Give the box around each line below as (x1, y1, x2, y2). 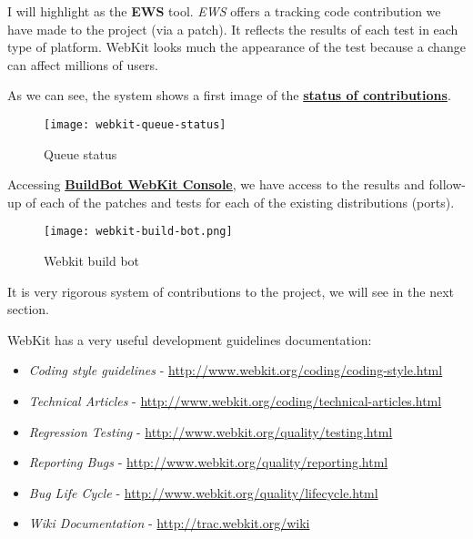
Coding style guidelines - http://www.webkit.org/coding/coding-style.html (28, 361, 443, 380)
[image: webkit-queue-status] (44, 117, 226, 131)
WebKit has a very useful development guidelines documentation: (7, 330, 372, 349)
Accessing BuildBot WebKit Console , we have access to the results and (7, 175, 425, 194)
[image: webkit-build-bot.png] (44, 225, 233, 239)
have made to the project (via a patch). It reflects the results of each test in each (7, 19, 458, 38)
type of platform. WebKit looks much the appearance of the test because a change (7, 37, 466, 56)
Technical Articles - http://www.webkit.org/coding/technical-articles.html (28, 392, 442, 411)
